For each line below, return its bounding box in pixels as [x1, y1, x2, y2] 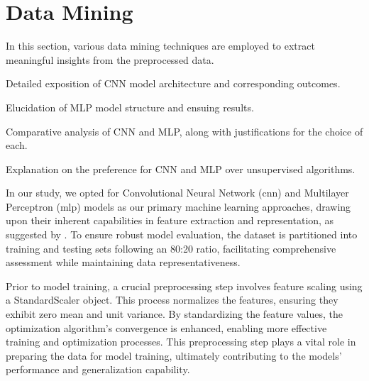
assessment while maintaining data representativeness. [6, 255, 241, 270]
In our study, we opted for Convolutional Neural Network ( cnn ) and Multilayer [6, 185, 349, 200]
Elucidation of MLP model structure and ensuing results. [6, 99, 254, 114]
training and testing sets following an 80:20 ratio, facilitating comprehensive [6, 241, 336, 255]
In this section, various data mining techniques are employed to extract [6, 38, 315, 53]
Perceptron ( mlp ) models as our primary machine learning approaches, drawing [6, 199, 351, 214]
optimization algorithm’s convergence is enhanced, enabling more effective [6, 320, 327, 335]
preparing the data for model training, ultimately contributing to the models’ [6, 348, 342, 363]
